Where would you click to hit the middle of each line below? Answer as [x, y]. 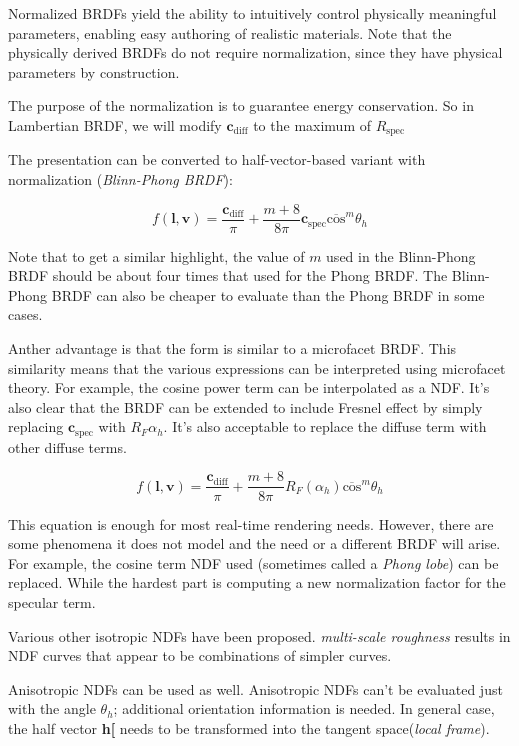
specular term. [52, 601]
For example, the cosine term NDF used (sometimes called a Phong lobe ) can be [253, 562]
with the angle [52, 708]
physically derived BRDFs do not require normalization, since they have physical [255, 52]
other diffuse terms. [67, 446]
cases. [25, 314]
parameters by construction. [94, 71]
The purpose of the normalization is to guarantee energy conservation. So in [241, 105]
